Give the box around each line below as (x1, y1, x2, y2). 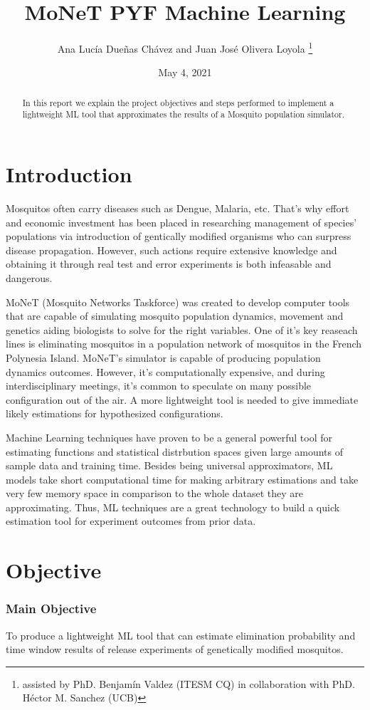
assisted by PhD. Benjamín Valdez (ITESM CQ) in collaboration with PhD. (22, 676, 355, 691)
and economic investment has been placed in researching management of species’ (6, 214, 357, 229)
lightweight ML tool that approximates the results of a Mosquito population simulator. (22, 108, 344, 120)
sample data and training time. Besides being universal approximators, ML (6, 458, 333, 473)
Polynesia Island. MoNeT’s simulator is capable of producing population (6, 350, 321, 365)
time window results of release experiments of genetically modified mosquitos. (6, 642, 344, 657)
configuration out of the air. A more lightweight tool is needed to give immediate (6, 392, 359, 407)
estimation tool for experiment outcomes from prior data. (6, 513, 256, 528)
